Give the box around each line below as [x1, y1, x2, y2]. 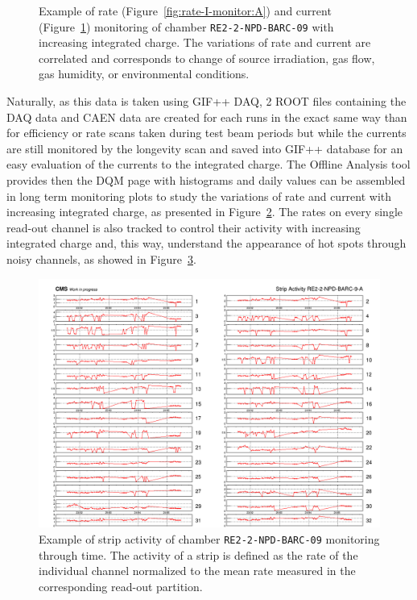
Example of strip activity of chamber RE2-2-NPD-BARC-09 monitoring [39, 531, 380, 548]
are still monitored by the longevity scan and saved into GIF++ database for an [6, 140, 403, 156]
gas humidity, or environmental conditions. [39, 65, 250, 82]
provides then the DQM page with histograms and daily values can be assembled [6, 172, 406, 188]
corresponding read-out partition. [39, 577, 203, 594]
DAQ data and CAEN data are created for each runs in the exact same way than [6, 108, 407, 125]
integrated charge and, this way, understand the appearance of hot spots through [6, 235, 407, 252]
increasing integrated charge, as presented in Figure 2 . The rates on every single [6, 203, 403, 220]
